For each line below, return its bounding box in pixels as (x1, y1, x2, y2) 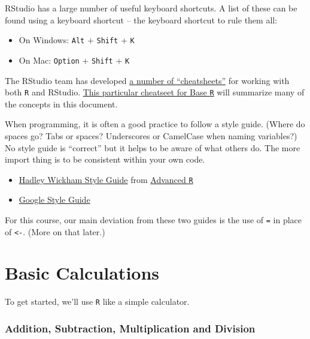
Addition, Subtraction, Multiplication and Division (5, 320, 256, 335)
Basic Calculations (5, 260, 160, 285)
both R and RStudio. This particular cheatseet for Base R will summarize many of (5, 86, 305, 98)
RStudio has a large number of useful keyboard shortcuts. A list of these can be (5, 2, 297, 14)
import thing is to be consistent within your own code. (5, 153, 205, 166)
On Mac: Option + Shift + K (19, 53, 130, 66)
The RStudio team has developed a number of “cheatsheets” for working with (5, 74, 290, 86)
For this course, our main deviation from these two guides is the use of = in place (5, 213, 302, 226)
